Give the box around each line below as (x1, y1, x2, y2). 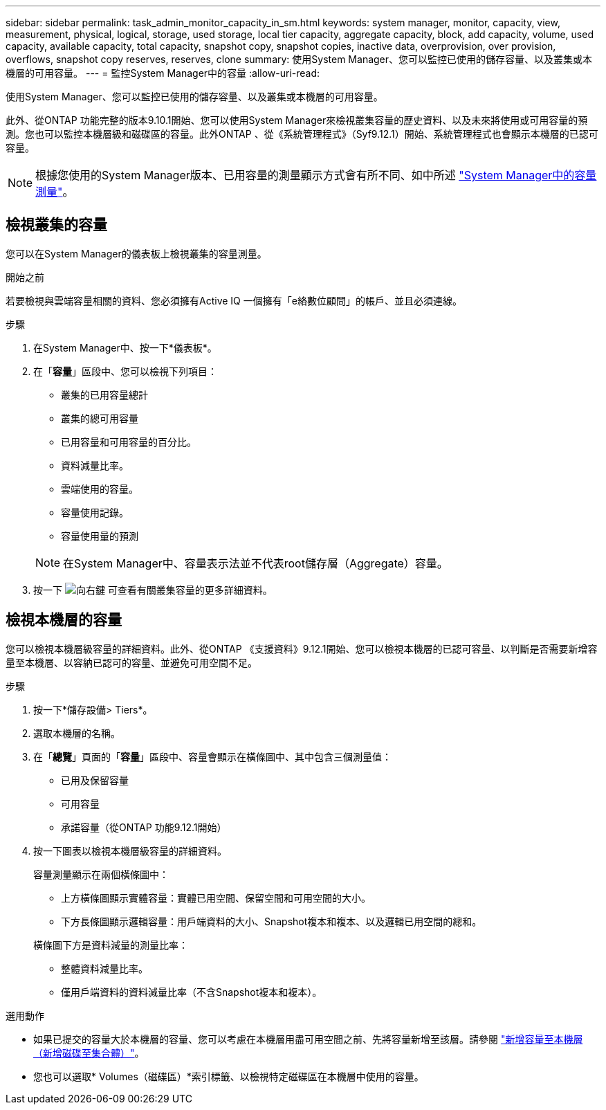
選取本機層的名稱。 (33, 727, 120, 739)
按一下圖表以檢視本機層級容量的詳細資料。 (33, 844, 227, 857)
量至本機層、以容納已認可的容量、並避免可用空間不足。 (6, 656, 257, 668)
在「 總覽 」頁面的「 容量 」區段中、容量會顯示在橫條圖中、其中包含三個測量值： (33, 750, 392, 763)
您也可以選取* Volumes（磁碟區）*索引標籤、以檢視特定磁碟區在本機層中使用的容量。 (33, 1070, 424, 1082)
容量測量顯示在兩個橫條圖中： (33, 868, 169, 880)
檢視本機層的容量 (6, 611, 122, 629)
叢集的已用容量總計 (61, 388, 148, 401)
